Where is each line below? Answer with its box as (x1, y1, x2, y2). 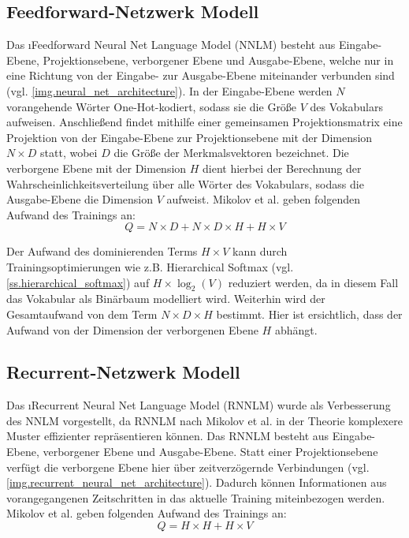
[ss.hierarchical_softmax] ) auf (6, 274, 150, 290)
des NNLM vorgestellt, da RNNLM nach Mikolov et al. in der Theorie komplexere (6, 412, 403, 428)
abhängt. (274, 321, 318, 338)
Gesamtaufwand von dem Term (6, 305, 158, 322)
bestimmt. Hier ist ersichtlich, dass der (216, 305, 403, 322)
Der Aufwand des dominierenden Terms (6, 243, 198, 260)
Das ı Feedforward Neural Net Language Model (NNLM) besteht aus (6, 36, 336, 53)
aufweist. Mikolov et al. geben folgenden (166, 191, 361, 207)
